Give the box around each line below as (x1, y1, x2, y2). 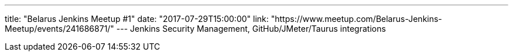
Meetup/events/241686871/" (5, 24, 114, 33)
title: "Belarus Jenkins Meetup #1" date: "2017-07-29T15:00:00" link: (5, 14, 269, 24)
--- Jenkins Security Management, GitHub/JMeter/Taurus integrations (116, 24, 386, 33)
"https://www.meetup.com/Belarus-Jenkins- (271, 14, 442, 24)
